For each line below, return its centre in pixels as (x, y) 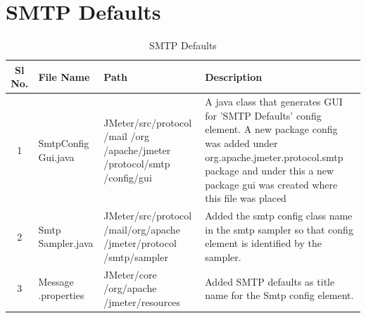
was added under (241, 142)
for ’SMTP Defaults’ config (263, 115)
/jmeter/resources (142, 301)
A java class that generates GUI (274, 102)
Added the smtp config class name (279, 216)
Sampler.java (66, 243)
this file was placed (246, 198)
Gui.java (56, 157)
